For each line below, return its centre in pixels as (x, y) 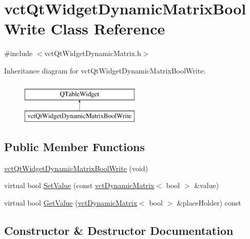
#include (18, 53)
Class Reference (108, 29)
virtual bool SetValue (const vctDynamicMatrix (79, 185)
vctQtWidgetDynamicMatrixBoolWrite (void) (76, 168)
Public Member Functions (74, 147)
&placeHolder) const (209, 203)
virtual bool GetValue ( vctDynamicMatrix (71, 203)
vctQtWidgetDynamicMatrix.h (93, 53)
